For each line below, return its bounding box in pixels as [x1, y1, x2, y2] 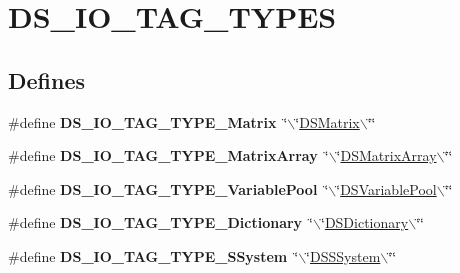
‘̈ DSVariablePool [336, 178, 437, 199]
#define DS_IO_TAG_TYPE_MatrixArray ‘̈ [8, 145, 329, 166]
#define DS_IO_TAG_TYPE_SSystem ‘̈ [8, 245, 299, 266]
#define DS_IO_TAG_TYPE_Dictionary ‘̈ [8, 212, 314, 233]
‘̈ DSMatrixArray [336, 145, 437, 166]
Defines [8, 64, 86, 95]
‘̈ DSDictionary [320, 212, 409, 233]
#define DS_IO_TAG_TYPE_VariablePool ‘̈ [8, 178, 329, 199]
